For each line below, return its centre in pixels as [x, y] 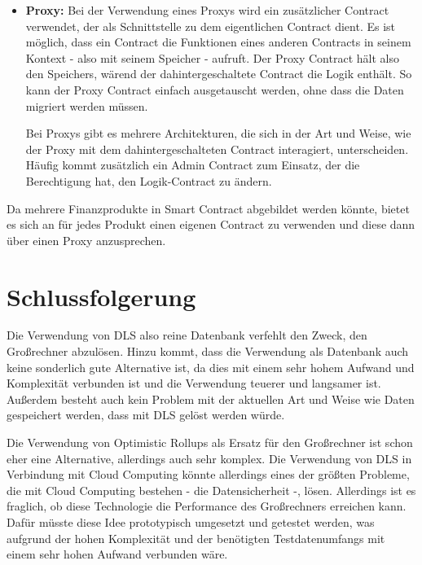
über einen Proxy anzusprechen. [86, 240]
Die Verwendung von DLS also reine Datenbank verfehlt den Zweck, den [187, 335]
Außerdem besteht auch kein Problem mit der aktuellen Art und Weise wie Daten [211, 399]
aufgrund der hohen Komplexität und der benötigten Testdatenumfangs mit [196, 538]
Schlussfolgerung [101, 296]
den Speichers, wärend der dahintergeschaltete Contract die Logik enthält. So [219, 74]
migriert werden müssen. [87, 105]
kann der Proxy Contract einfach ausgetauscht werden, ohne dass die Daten [215, 89]
